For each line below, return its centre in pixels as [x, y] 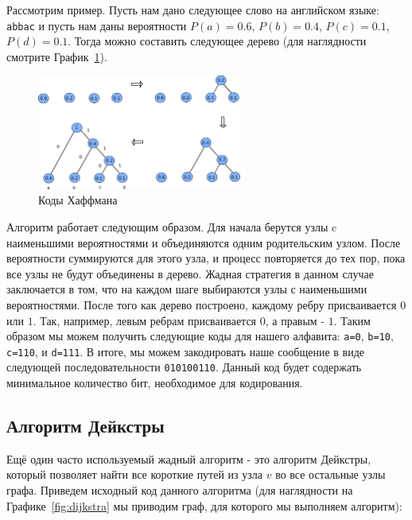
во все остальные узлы [330, 474]
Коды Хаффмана [78, 200]
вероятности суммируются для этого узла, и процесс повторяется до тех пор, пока [206, 258]
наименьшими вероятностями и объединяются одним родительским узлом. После [204, 242]
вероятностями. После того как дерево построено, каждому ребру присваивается [202, 304]
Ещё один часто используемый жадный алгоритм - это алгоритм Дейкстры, [189, 458]
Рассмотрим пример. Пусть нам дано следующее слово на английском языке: [193, 10]
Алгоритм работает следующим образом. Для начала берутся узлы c [172, 226]
